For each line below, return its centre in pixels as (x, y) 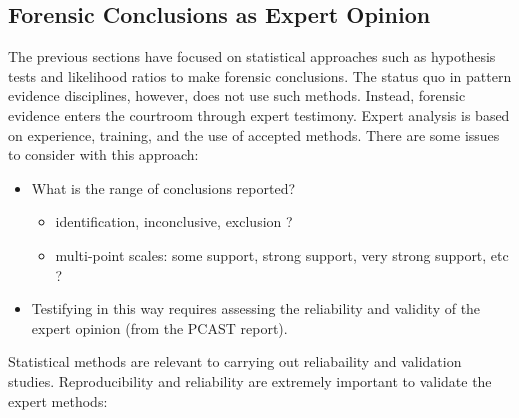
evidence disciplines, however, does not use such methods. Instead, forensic (237, 95)
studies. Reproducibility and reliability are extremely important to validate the (250, 380)
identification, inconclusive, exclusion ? (174, 221)
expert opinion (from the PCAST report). (159, 327)
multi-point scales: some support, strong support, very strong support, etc (282, 254)
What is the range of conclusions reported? (163, 187)
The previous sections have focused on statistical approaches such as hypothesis (252, 56)
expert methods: (58, 400)
